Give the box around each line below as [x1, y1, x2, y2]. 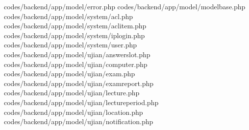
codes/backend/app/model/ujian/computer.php [4, 59, 148, 69]
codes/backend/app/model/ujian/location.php [4, 107, 143, 117]
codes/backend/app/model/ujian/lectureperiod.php [4, 97, 159, 107]
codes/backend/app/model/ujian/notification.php [4, 116, 153, 127]
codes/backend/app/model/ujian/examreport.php [4, 78, 154, 88]
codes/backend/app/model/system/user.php [4, 40, 137, 50]
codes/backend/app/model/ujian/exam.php [4, 68, 135, 79]
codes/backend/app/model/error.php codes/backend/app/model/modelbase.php [4, 1, 246, 11]
